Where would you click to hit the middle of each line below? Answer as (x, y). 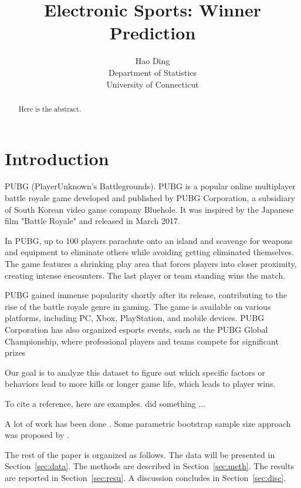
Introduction (57, 158)
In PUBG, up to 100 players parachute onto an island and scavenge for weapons (149, 240)
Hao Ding (153, 61)
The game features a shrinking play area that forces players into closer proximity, (151, 264)
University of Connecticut (153, 84)
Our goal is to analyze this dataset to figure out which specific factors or (135, 372)
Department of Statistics (153, 72)
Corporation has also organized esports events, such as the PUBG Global (136, 330)
